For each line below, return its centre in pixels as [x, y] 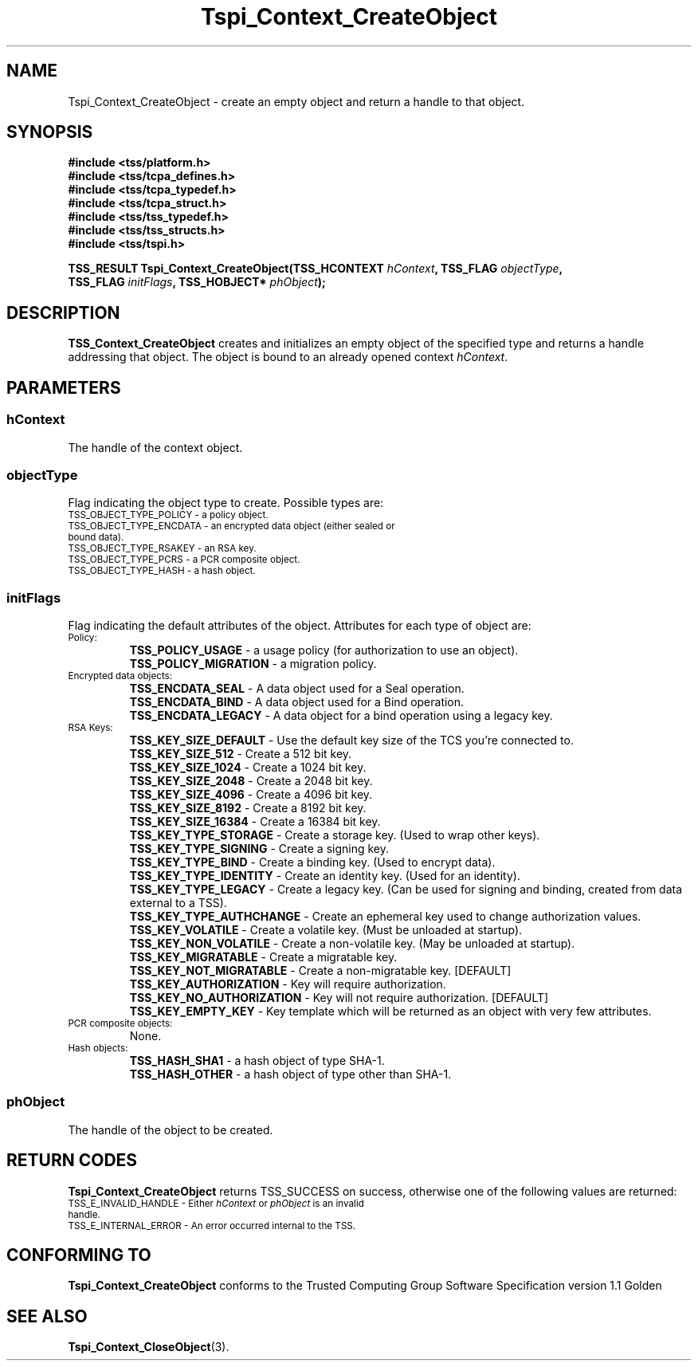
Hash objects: [98, 1048]
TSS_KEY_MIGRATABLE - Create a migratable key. [263, 957]
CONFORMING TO [79, 1255]
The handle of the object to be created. [171, 1129]
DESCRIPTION [63, 312]
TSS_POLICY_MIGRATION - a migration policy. [253, 664]
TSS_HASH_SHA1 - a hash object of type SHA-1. [257, 1061]
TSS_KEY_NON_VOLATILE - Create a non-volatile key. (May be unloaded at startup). [352, 943]
